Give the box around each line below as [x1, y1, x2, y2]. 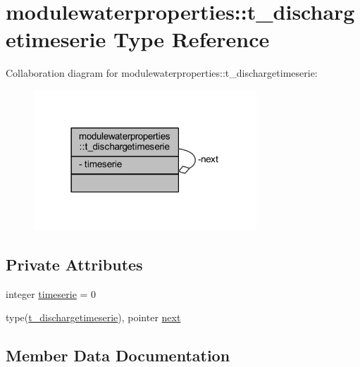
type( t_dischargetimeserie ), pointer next [6, 310, 181, 325]
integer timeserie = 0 [6, 286, 97, 301]
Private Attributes [6, 253, 143, 275]
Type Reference [113, 25, 270, 54]
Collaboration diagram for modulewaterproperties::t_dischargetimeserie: [6, 66, 318, 80]
